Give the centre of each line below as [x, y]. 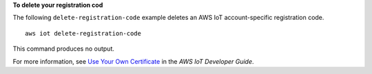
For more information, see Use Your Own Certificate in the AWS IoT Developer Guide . [133, 61]
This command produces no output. [64, 49]
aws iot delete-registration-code [83, 33]
